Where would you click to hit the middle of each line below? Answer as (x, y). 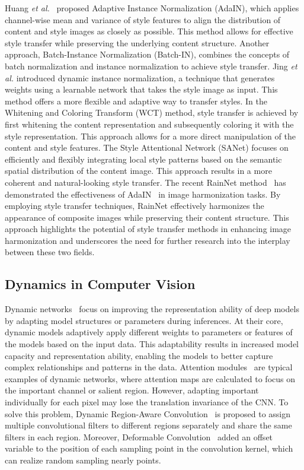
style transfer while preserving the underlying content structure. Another (137, 42)
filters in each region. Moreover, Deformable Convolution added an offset (139, 436)
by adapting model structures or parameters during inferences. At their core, (144, 320)
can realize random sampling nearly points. (83, 460)
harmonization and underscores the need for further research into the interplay (148, 240)
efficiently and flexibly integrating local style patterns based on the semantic (143, 159)
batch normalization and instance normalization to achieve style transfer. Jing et (151, 66)
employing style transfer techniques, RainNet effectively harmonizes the (135, 206)
